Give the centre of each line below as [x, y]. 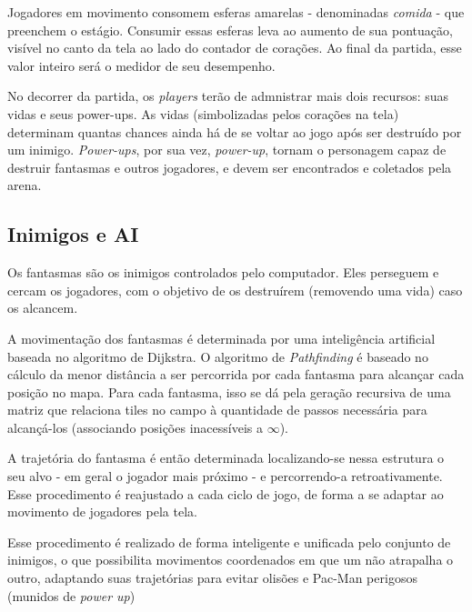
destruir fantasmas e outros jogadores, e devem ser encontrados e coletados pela [230, 167]
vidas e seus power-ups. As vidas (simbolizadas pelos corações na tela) [203, 113]
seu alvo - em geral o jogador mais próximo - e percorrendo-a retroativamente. [225, 476]
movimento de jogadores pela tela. [102, 512]
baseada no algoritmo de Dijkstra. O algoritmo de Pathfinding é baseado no [218, 356]
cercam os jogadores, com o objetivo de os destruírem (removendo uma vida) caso [235, 290]
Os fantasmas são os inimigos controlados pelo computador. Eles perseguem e [223, 272]
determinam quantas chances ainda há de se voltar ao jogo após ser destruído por [235, 131]
